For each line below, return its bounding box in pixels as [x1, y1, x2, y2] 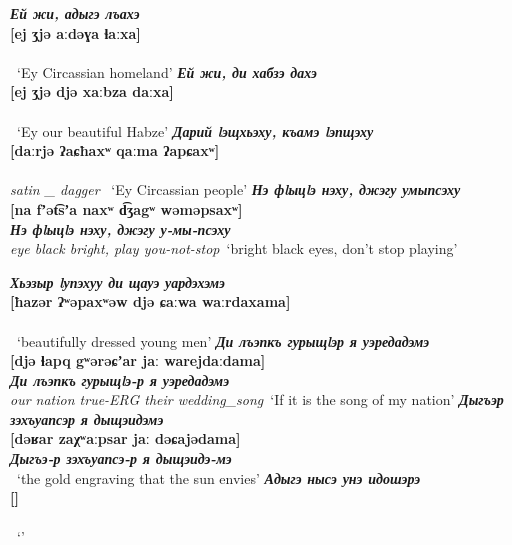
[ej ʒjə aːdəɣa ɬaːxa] [10, 22, 141, 43]
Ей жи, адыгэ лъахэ [10, 3, 140, 23]
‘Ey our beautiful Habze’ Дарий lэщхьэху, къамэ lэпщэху [16, 120, 374, 141]
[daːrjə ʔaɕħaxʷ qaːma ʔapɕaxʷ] [10, 140, 220, 161]
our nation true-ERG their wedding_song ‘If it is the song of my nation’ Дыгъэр [10, 389, 504, 410]
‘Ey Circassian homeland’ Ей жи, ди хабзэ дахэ [16, 61, 317, 82]
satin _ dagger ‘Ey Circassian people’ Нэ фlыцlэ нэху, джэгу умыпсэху [10, 179, 461, 200]
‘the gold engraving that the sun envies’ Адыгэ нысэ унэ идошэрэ [16, 467, 421, 488]
